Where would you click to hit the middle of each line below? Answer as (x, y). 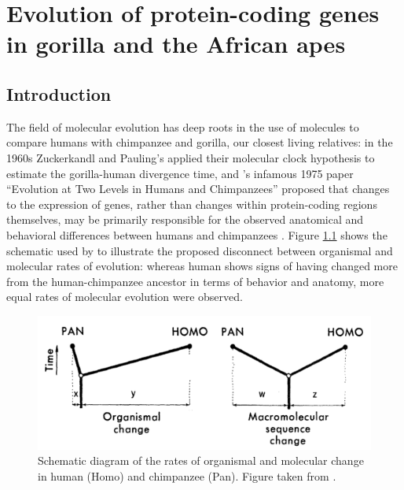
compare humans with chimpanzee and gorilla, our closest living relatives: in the (200, 142)
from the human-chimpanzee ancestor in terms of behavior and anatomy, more (195, 281)
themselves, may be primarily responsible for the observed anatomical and (185, 219)
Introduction (59, 93)
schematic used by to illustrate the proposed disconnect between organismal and (200, 250)
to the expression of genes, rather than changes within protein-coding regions (192, 204)
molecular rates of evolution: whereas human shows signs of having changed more (202, 266)
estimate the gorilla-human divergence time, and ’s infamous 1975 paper (180, 173)
